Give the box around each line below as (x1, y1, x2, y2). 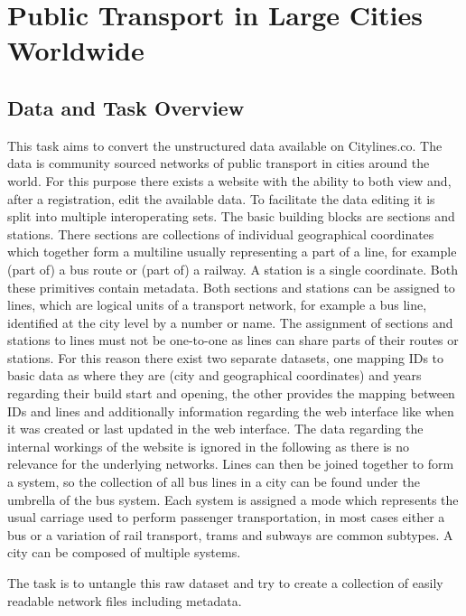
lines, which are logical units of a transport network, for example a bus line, (7, 295, 427, 314)
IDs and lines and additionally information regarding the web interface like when (7, 401, 454, 420)
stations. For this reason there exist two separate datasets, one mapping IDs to (7, 348, 444, 367)
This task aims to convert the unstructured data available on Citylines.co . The (7, 135, 443, 154)
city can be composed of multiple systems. (7, 543, 241, 562)
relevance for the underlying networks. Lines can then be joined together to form (7, 454, 454, 473)
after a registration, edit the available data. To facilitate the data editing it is (7, 189, 435, 208)
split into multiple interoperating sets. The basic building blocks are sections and (7, 207, 455, 226)
